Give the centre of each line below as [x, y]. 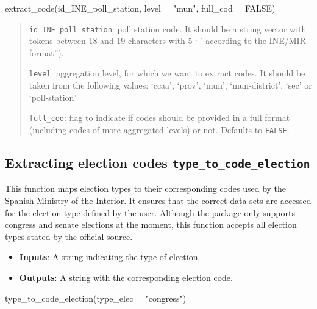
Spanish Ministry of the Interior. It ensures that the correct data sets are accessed [158, 200]
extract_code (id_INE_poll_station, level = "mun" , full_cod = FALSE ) [140, 8]
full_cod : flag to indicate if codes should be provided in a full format [159, 118]
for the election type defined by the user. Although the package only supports [150, 212]
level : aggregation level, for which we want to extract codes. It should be [167, 73]
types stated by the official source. [69, 236]
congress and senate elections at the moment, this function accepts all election [151, 224]
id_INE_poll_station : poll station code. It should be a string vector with [168, 28]
